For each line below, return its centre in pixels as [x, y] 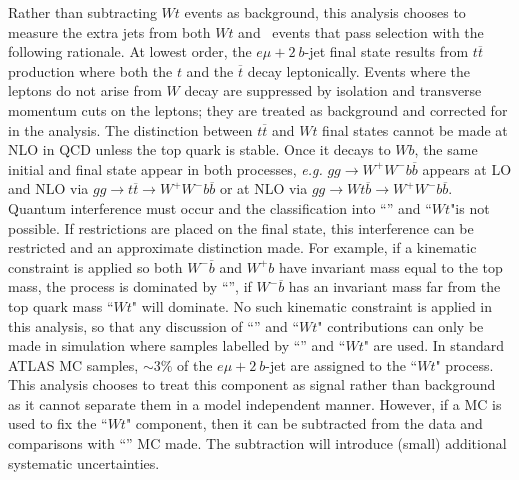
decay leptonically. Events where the [359, 70]
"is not [470, 207]
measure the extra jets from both [109, 31]
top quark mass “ [61, 305]
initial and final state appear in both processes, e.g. [165, 168]
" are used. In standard [434, 345]
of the [195, 364]
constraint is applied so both [95, 266]
